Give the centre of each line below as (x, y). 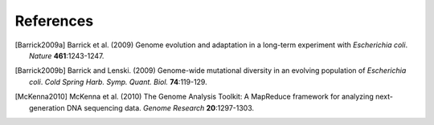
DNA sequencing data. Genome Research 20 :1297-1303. (160, 107)
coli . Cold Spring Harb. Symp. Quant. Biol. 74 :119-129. (119, 82)
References (54, 21)
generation (47, 107)
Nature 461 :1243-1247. (67, 55)
